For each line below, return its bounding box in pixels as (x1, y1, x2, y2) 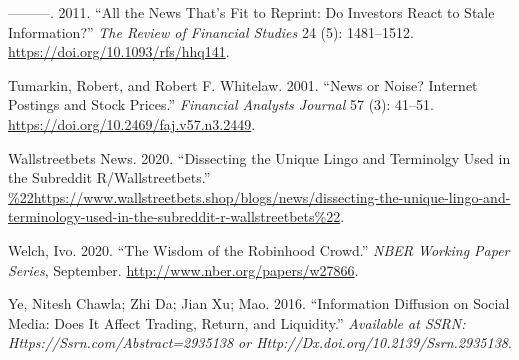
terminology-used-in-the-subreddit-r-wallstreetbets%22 (8, 206, 341, 227)
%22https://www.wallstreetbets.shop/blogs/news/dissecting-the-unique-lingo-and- (8, 186, 511, 207)
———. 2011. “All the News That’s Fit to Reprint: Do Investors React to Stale (8, 2, 495, 22)
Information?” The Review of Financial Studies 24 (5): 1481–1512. (8, 21, 414, 42)
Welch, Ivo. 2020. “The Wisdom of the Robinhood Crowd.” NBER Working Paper (8, 239, 510, 260)
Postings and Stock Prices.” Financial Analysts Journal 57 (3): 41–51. (8, 94, 435, 115)
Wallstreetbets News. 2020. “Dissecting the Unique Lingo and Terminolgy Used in (8, 147, 511, 168)
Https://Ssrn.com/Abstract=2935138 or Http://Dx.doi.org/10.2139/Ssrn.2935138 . (8, 332, 512, 353)
